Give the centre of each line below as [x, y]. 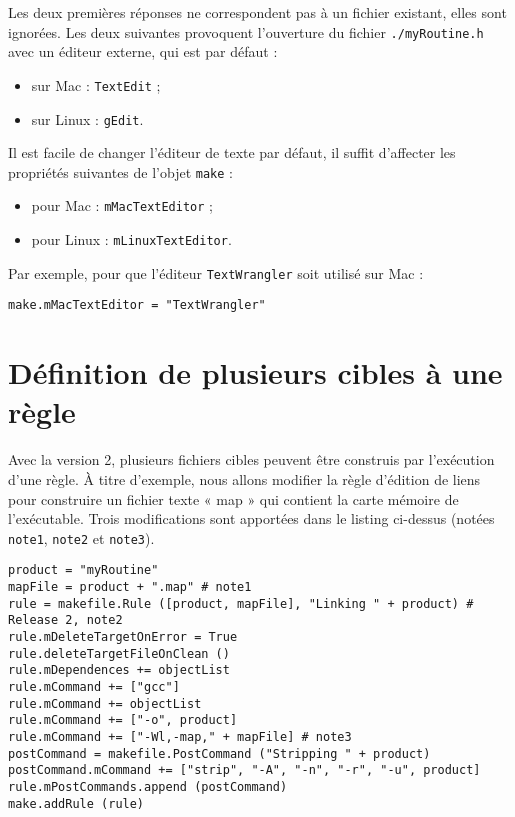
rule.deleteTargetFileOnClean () [119, 653]
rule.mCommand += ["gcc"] [94, 686]
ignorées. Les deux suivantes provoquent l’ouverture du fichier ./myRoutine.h [246, 31]
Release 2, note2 [65, 620]
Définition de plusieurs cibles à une [255, 372]
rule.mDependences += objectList [119, 670]
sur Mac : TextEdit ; [96, 84]
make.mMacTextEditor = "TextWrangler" [137, 305]
